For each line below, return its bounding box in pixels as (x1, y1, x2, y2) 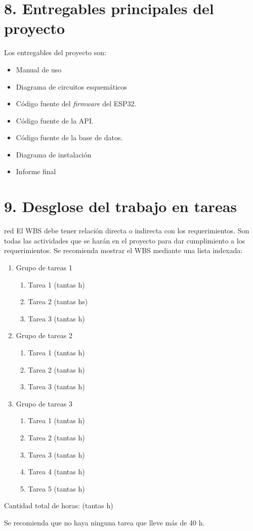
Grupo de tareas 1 (16, 262, 72, 272)
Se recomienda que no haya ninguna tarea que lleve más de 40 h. (4, 517, 205, 527)
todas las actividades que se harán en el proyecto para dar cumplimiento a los (4, 235, 245, 246)
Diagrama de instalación (16, 149, 92, 159)
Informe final (16, 166, 56, 177)
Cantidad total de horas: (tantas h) (4, 500, 113, 511)
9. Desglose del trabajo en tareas (4, 196, 237, 217)
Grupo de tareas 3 (16, 398, 72, 409)
